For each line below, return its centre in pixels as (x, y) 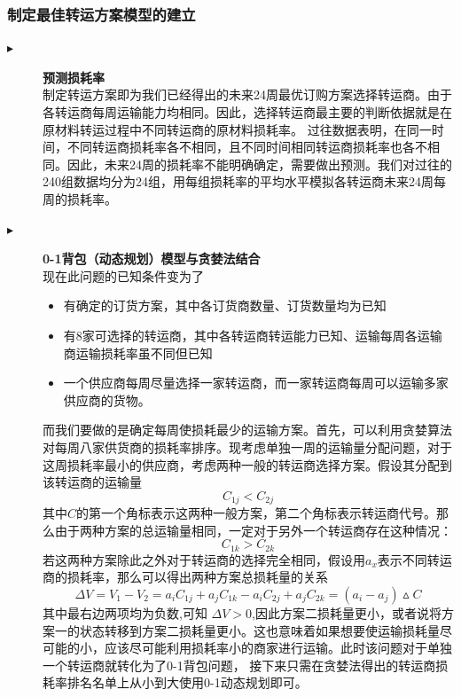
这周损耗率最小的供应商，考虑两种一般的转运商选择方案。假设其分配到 (247, 464)
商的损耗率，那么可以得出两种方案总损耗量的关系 (185, 577)
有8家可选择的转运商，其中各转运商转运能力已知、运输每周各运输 (253, 335)
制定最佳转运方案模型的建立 (102, 14)
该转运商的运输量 (92, 482)
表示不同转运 (414, 559)
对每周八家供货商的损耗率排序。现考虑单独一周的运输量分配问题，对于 (247, 446)
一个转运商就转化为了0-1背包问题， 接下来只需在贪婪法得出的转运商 (239, 665)
